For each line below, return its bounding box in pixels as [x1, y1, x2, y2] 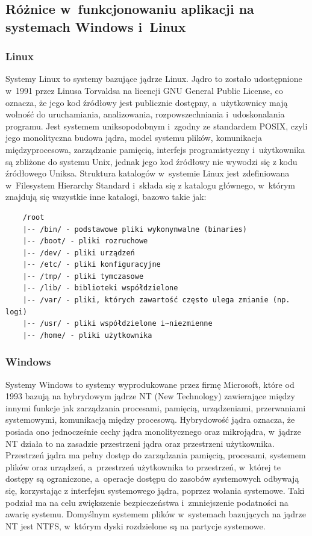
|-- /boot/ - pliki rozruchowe [22, 237, 148, 246]
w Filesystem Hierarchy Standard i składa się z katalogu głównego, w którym [5, 178, 296, 191]
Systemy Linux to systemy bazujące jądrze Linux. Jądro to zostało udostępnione [5, 72, 302, 85]
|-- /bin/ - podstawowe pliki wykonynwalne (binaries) [22, 225, 247, 234]
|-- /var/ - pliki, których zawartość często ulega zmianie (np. [22, 296, 290, 305]
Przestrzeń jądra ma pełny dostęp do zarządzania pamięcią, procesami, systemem [5, 449, 306, 461]
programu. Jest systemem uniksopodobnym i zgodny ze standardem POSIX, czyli [5, 119, 308, 132]
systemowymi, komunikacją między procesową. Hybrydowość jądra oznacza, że [5, 413, 295, 426]
